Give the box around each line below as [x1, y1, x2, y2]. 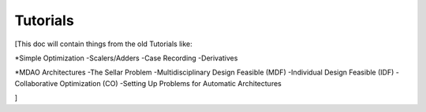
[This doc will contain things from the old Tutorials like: [14, 39, 192, 49]
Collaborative [14, 78, 58, 88]
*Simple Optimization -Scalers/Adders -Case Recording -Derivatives [14, 53, 238, 63]
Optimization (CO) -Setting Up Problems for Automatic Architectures [59, 78, 282, 88]
